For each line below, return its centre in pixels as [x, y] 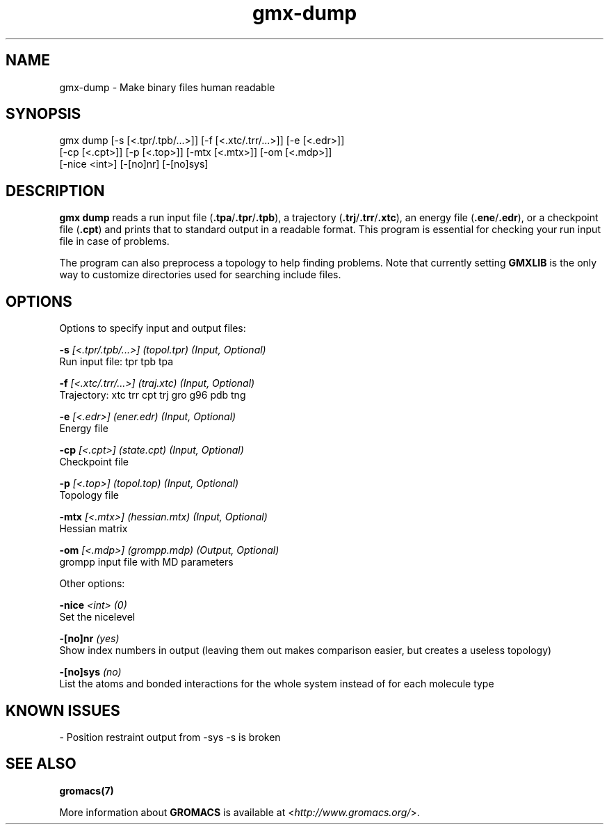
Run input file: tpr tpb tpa [116, 362]
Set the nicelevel [97, 617]
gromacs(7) [87, 790]
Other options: [92, 584]
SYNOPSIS [43, 114]
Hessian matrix [94, 529]
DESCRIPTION [55, 191]
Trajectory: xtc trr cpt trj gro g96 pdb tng [153, 395]
